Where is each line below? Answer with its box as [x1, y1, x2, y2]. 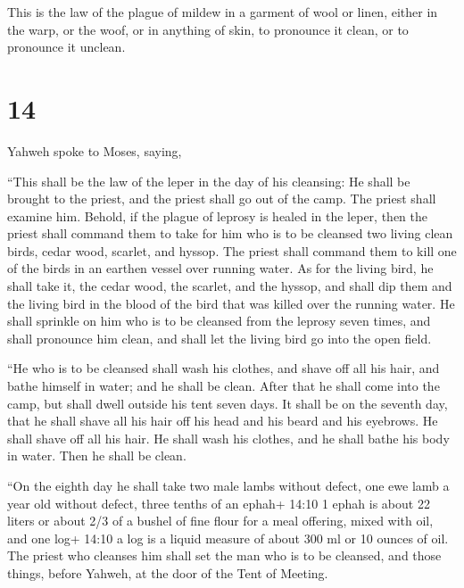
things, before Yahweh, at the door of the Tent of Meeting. [7, 563, 328, 582]
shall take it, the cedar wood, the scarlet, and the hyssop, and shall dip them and [7, 277, 452, 295]
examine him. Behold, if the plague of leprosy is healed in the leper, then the [7, 206, 427, 225]
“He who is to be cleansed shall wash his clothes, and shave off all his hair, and [7, 359, 440, 377]
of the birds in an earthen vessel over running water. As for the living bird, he [7, 259, 434, 277]
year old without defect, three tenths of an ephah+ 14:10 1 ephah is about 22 [7, 493, 430, 512]
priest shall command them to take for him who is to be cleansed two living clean [7, 224, 453, 243]
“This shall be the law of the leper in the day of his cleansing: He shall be [7, 171, 410, 190]
